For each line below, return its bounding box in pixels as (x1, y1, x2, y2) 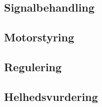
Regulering (4, 59, 62, 74)
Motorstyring (4, 29, 74, 45)
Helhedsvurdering (4, 88, 98, 104)
